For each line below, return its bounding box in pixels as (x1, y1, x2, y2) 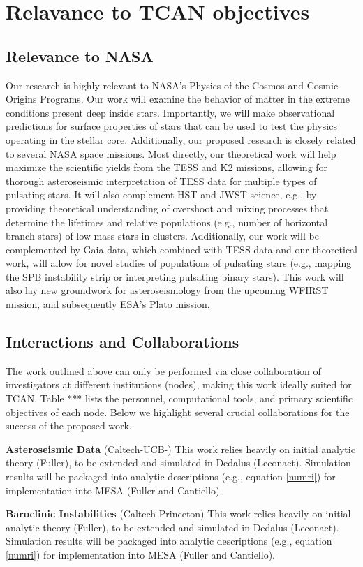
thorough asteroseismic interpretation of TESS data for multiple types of (6, 173, 317, 188)
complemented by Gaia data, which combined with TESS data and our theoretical (6, 242, 357, 256)
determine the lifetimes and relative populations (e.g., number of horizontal (6, 214, 328, 229)
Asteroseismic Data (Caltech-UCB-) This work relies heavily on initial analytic (6, 441, 355, 456)
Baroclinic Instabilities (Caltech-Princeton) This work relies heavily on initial (6, 506, 351, 521)
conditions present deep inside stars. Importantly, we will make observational (6, 105, 335, 119)
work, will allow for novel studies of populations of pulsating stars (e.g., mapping (6, 256, 352, 270)
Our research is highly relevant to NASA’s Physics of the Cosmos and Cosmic (6, 78, 339, 92)
